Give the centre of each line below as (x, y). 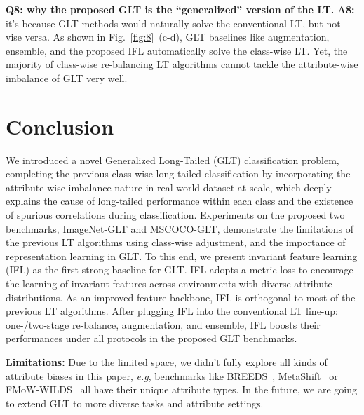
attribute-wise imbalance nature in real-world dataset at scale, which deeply (169, 187)
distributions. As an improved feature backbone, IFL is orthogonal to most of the (181, 297)
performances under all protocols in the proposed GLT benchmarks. (151, 338)
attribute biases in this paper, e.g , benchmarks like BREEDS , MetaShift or (172, 375)
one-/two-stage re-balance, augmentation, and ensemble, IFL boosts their (163, 324)
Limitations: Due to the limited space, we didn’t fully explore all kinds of (167, 362)
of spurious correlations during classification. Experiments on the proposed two (175, 215)
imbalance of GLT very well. (67, 77)
